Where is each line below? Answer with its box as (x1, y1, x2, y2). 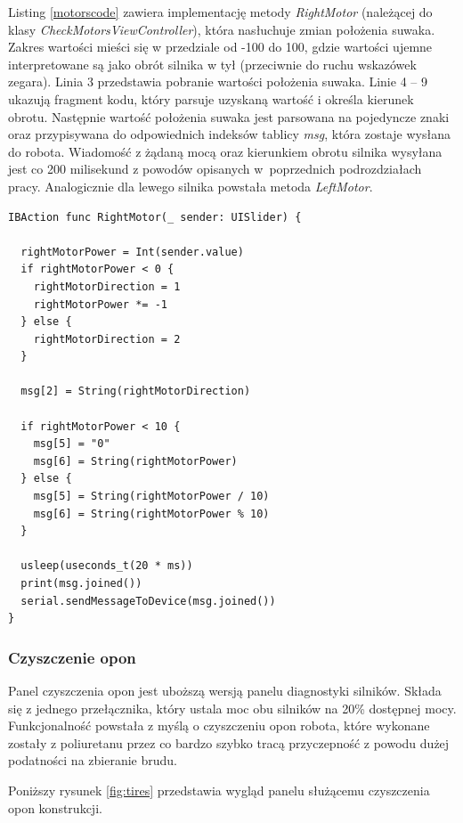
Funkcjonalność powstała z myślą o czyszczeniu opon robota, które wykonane (8, 716, 430, 735)
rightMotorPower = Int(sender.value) (20, 245, 244, 258)
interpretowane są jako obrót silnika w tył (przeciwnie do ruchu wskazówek (8, 54, 417, 73)
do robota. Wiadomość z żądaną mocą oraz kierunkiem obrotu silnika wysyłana (8, 142, 443, 160)
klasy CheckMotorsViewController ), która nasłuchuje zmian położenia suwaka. (8, 20, 435, 38)
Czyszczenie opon (8, 646, 136, 668)
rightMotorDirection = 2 (33, 332, 181, 346)
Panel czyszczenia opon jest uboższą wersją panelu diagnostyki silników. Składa (8, 681, 442, 699)
